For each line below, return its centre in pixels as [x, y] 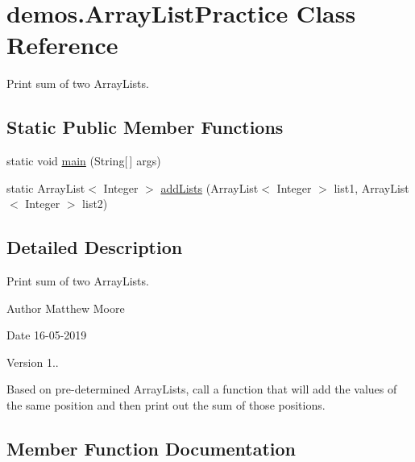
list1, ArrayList [371, 187]
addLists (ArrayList [210, 187]
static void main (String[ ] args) [84, 161]
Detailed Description [95, 247]
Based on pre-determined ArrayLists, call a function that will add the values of [202, 389]
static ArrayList [46, 187]
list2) [95, 204]
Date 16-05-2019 [47, 335]
